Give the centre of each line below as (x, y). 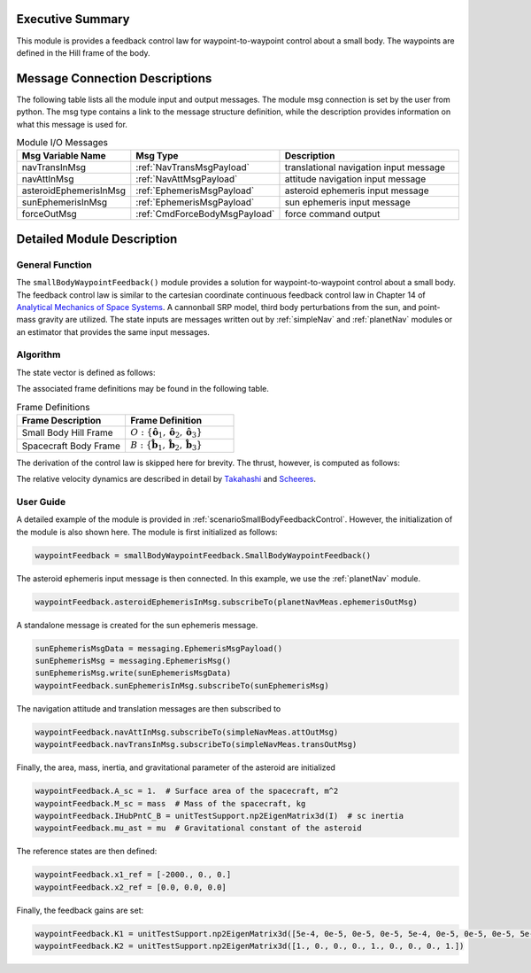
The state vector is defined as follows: (86, 372)
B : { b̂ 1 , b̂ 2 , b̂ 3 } (166, 446)
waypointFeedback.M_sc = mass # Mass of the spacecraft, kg (170, 803)
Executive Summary (73, 19)
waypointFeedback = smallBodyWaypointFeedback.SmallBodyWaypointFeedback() (203, 555)
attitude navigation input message (355, 179)
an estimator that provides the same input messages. (113, 331)
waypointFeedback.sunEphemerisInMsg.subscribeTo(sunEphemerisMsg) (182, 685)
